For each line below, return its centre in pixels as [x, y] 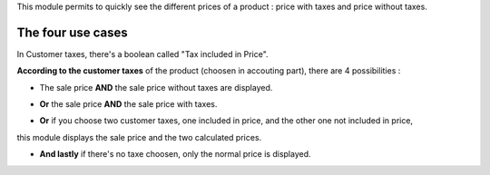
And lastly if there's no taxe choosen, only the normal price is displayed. [176, 154]
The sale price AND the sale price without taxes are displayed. [156, 87]
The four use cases [73, 32]
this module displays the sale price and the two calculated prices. [139, 137]
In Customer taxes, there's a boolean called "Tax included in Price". [142, 53]
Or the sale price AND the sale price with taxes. [128, 104]
